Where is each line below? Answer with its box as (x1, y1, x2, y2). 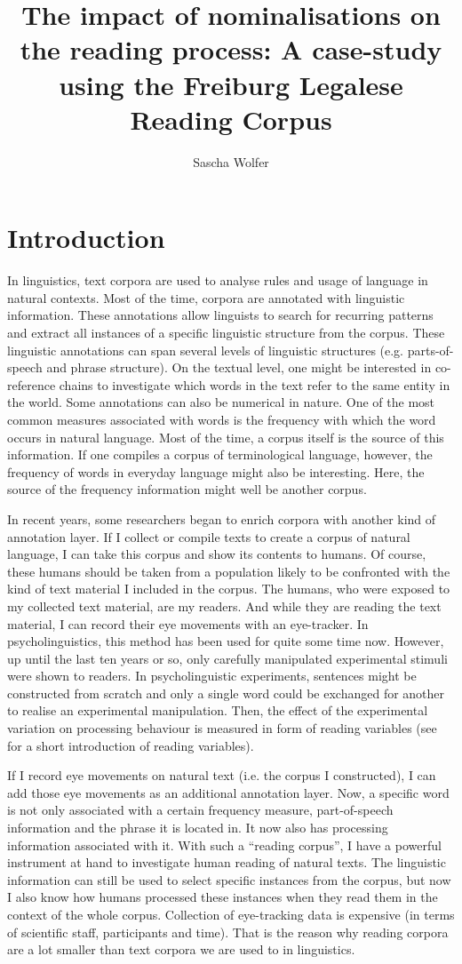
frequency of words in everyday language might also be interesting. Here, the (7, 462, 425, 481)
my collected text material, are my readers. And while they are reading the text (7, 596, 442, 615)
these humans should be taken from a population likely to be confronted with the (7, 562, 450, 580)
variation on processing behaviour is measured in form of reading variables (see (7, 719, 437, 737)
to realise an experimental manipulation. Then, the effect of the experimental (7, 701, 428, 720)
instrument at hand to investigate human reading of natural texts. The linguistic (7, 853, 446, 872)
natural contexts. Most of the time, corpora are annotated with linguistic (7, 288, 405, 307)
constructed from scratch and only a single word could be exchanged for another (7, 683, 445, 702)
